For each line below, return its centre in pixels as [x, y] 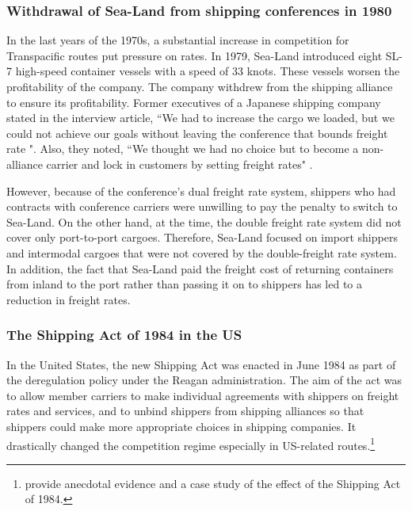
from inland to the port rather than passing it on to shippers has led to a [185, 284]
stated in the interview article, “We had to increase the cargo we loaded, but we [200, 118]
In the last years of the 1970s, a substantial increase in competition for [178, 40]
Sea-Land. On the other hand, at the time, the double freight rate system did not [204, 221]
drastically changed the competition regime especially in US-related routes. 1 [191, 444]
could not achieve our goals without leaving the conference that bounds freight [197, 133]
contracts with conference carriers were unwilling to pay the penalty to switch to [202, 206]
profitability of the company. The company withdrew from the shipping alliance [200, 86]
